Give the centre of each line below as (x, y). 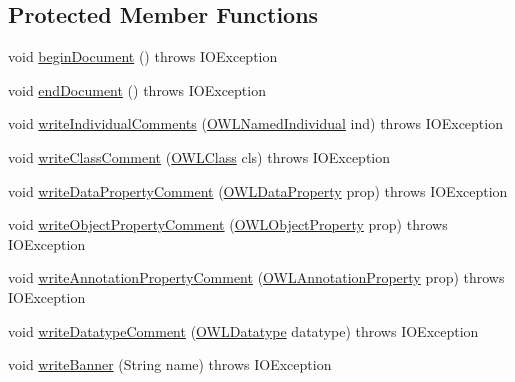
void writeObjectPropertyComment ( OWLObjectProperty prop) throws (228, 224)
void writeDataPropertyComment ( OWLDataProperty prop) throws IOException (258, 190)
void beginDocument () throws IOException (143, 56)
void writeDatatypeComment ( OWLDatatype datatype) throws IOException (243, 330)
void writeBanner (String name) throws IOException (170, 364)
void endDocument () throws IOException (137, 89)
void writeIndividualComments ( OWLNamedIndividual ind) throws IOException (255, 123)
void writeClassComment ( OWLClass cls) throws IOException (199, 156)
